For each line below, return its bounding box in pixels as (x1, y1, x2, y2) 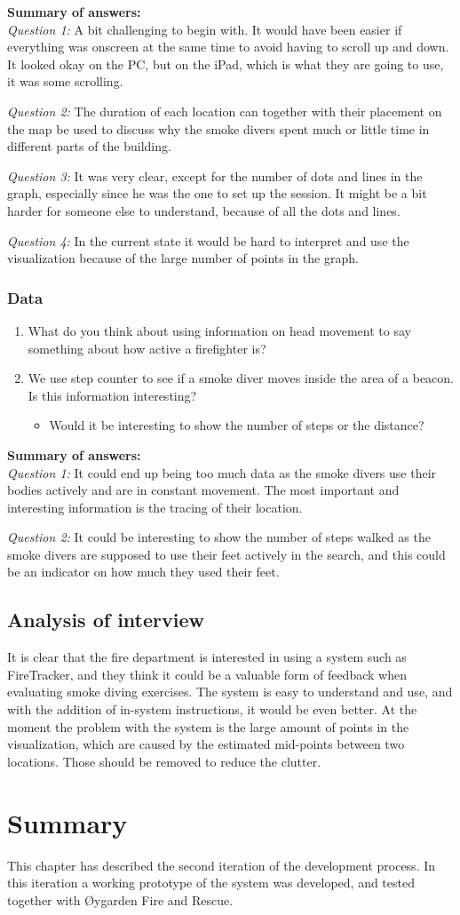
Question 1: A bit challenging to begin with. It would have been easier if (7, 20, 402, 38)
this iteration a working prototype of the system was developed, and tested (7, 873, 415, 892)
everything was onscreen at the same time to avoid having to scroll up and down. (7, 37, 449, 56)
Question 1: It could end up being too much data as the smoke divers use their (7, 463, 437, 481)
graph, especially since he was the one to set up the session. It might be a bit (7, 184, 427, 203)
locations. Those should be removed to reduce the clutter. (7, 752, 321, 770)
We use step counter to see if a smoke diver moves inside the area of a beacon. (28, 369, 455, 387)
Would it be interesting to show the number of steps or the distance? (49, 416, 424, 434)
